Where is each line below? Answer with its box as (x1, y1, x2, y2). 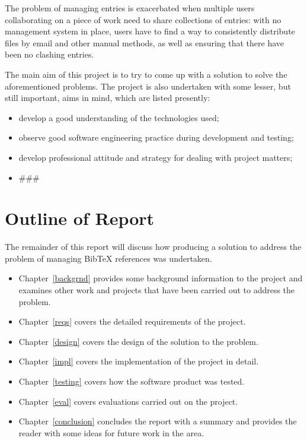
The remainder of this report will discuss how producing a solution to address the (5, 240, 302, 253)
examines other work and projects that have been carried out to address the (18, 284, 295, 296)
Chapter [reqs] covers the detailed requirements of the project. (18, 315, 246, 328)
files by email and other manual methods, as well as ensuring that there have (5, 36, 284, 49)
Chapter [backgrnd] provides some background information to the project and (18, 272, 303, 284)
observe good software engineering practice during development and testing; (18, 131, 294, 144)
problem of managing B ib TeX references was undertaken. (5, 252, 212, 264)
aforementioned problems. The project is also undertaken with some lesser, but (5, 80, 291, 92)
